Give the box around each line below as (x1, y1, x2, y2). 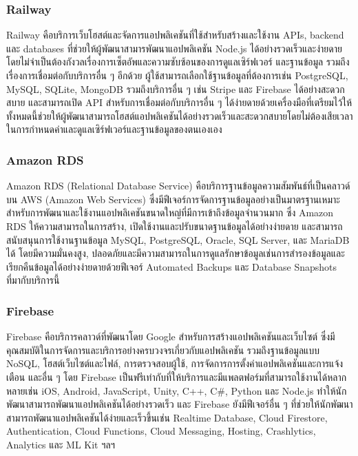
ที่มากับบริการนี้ (6, 273, 60, 287)
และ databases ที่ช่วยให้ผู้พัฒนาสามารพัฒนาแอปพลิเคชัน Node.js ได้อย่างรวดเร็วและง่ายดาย (6, 41, 342, 55)
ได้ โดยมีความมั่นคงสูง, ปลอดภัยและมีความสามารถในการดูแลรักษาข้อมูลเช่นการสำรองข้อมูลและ (6, 246, 345, 260)
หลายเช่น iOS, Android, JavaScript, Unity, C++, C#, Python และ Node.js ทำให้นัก (6, 383, 347, 397)
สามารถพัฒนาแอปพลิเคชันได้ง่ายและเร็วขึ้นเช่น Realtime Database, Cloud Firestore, (6, 410, 328, 424)
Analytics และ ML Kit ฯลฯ (6, 437, 115, 451)
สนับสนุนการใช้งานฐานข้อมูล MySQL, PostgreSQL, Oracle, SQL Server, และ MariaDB (6, 232, 350, 247)
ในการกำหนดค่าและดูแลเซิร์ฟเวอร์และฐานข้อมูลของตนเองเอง (6, 122, 222, 136)
